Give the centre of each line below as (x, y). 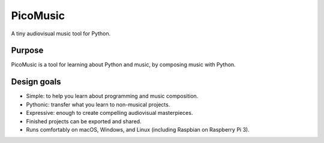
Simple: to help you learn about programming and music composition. (112, 96)
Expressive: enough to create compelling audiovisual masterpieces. (109, 113)
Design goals (36, 82)
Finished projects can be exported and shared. (84, 121)
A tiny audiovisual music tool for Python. (61, 34)
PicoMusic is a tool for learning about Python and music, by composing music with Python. (124, 65)
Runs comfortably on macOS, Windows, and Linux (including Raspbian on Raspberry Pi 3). (138, 129)
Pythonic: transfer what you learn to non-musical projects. (98, 104)
